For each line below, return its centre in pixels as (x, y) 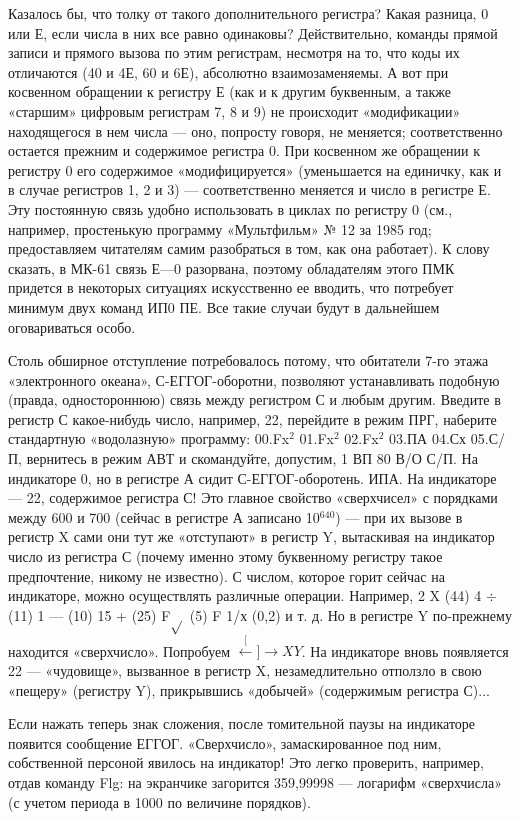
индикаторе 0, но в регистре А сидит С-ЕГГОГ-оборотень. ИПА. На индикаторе (252, 477)
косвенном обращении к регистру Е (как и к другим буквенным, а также (230, 91)
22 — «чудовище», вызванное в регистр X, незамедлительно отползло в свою (245, 669)
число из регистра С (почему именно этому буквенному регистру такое (225, 556)
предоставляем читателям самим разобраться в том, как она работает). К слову (249, 248)
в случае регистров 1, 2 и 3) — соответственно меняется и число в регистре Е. (249, 189)
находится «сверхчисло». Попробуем (119, 650)
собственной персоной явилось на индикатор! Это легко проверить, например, (246, 762)
